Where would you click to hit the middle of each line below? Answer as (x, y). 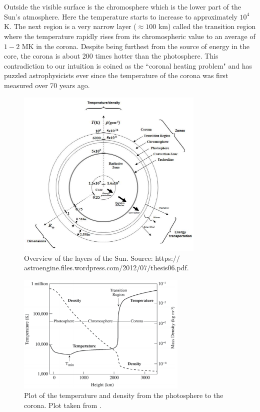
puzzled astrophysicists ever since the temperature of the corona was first (116, 75)
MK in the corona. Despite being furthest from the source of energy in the (136, 46)
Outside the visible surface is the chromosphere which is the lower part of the (122, 7)
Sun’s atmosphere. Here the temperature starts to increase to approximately (121, 16)
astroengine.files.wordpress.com (72, 268)
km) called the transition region (207, 26)
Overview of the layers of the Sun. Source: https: (98, 258)
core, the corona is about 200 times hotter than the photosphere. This (111, 56)
